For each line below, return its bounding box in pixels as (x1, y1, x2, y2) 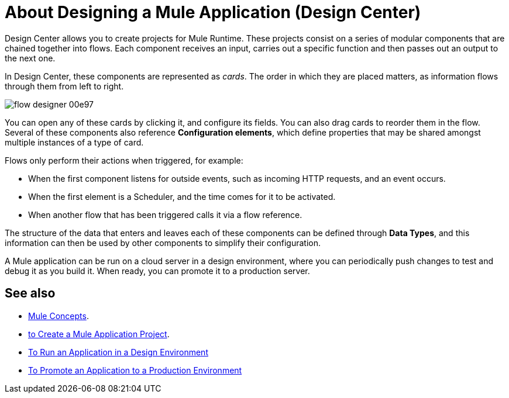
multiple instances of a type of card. (5, 137, 144, 147)
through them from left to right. (5, 81, 124, 91)
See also (5, 286, 56, 301)
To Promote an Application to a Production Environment (28, 365, 242, 375)
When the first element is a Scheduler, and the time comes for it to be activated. (28, 191, 336, 202)
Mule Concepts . (28, 310, 89, 321)
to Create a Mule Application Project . (28, 328, 170, 339)
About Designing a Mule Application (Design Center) (5, 2, 421, 22)
